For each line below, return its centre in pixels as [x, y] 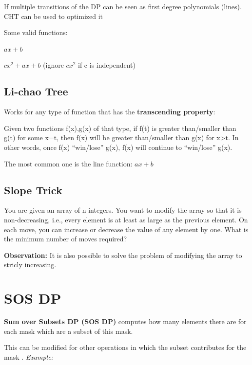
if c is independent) [107, 65]
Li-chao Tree [36, 91]
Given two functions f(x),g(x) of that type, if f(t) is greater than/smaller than [120, 128]
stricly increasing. [30, 265]
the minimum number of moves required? [66, 239]
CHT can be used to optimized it [54, 16]
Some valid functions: [36, 32]
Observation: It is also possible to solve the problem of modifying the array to [123, 255]
